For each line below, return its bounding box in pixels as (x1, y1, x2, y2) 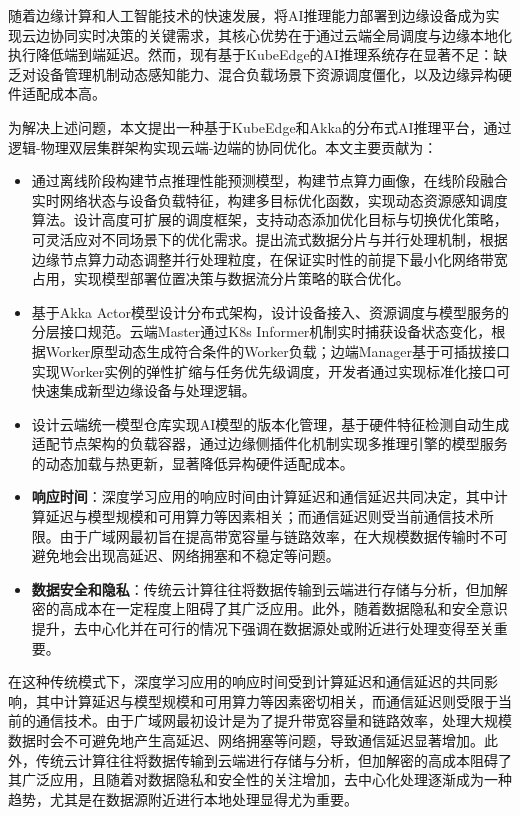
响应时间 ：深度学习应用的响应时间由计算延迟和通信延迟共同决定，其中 (31, 486, 494, 507)
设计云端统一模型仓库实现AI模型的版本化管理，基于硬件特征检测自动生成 (31, 413, 510, 434)
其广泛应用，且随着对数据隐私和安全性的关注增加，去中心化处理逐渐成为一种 (8, 769, 512, 790)
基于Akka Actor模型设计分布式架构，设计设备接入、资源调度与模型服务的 (31, 301, 509, 322)
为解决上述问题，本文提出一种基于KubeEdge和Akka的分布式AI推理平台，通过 (8, 116, 512, 137)
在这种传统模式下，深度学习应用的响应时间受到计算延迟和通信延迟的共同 (8, 671, 484, 692)
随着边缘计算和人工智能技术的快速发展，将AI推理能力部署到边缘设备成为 (8, 5, 486, 25)
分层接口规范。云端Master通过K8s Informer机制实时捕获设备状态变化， (31, 321, 492, 342)
